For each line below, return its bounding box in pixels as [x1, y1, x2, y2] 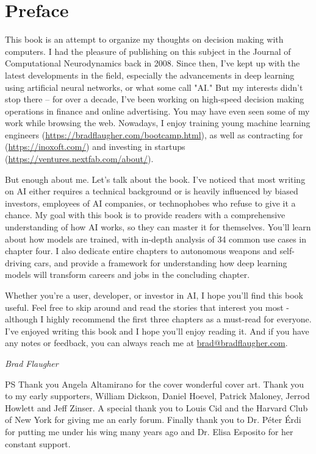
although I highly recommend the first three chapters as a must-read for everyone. [5, 313, 312, 325]
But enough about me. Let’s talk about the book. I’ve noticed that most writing [5, 172, 306, 185]
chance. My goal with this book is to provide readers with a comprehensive [5, 208, 285, 221]
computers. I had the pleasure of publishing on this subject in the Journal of [5, 44, 291, 57]
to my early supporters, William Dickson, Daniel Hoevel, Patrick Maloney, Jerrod [5, 389, 310, 402]
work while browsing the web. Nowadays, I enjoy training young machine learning [5, 116, 311, 129]
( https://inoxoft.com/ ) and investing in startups [5, 140, 185, 153]
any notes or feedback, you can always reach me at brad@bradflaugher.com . [5, 336, 288, 349]
